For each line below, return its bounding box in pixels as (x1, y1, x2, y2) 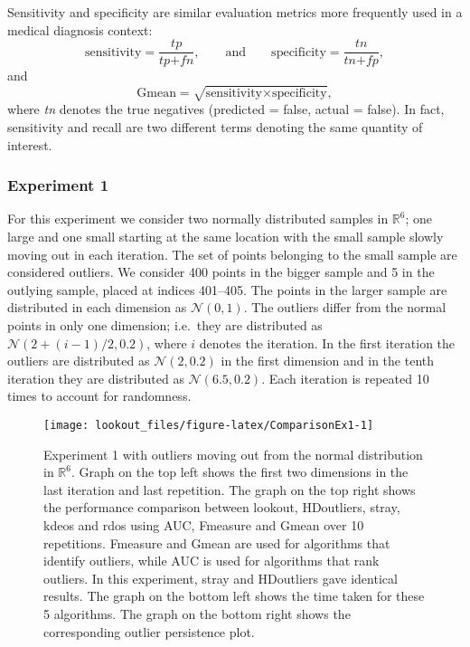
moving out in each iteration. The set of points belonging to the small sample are (7, 244, 457, 263)
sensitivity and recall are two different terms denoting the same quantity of (7, 117, 423, 136)
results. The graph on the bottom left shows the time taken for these (43, 586, 425, 605)
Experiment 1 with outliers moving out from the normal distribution (43, 444, 423, 463)
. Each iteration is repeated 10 (261, 368, 429, 387)
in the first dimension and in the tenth (221, 351, 435, 370)
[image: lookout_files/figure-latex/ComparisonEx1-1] (43, 418, 374, 432)
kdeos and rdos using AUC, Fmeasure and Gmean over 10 (43, 515, 364, 534)
